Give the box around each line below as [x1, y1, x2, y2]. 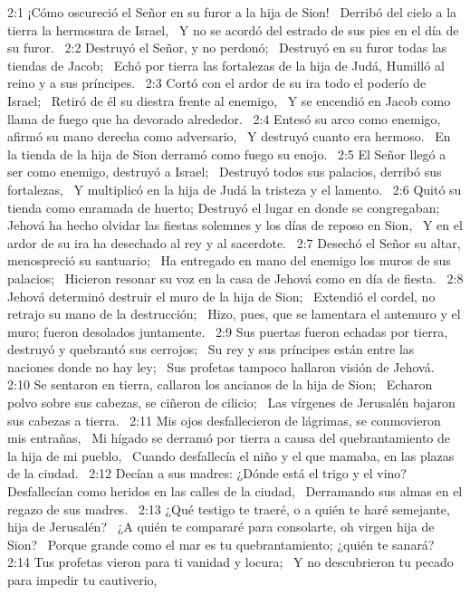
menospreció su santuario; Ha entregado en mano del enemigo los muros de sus [7, 251, 451, 270]
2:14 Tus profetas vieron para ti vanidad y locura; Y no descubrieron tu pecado [7, 552, 454, 571]
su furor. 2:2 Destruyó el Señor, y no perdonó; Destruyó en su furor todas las [7, 38, 447, 57]
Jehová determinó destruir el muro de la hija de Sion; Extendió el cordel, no [7, 286, 436, 305]
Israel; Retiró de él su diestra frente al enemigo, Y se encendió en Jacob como [7, 91, 451, 110]
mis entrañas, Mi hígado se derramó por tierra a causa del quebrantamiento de [7, 428, 451, 447]
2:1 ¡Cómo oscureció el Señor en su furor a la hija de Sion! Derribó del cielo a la [7, 3, 457, 21]
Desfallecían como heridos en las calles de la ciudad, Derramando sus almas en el [7, 482, 463, 501]
